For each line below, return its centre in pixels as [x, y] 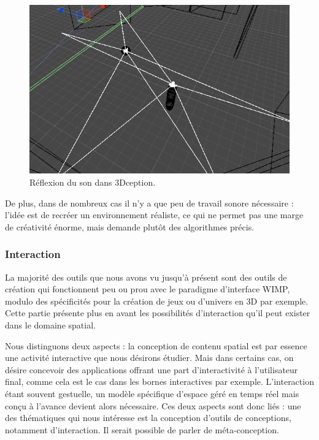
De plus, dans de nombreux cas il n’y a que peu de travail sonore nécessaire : [149, 203]
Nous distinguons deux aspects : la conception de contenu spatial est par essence [156, 345]
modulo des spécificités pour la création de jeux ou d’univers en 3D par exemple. [157, 301]
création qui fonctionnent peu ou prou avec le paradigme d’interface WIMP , [148, 289]
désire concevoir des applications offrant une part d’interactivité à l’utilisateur [152, 369]
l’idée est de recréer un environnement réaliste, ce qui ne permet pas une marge [154, 215]
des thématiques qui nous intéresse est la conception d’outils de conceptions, [148, 418]
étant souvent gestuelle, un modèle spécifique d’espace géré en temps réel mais [152, 393]
